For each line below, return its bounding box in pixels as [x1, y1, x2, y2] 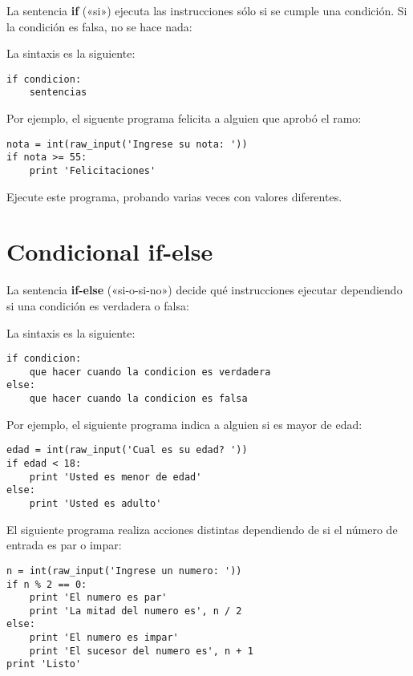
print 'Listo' [6, 658, 82, 670]
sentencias [29, 87, 87, 99]
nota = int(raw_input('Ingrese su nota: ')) [6, 138, 248, 150]
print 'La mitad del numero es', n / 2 [29, 605, 242, 617]
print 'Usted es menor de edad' [29, 471, 202, 483]
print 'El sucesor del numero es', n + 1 [29, 645, 253, 657]
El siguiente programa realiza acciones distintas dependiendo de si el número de [6, 520, 398, 537]
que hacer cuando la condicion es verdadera [29, 366, 271, 378]
